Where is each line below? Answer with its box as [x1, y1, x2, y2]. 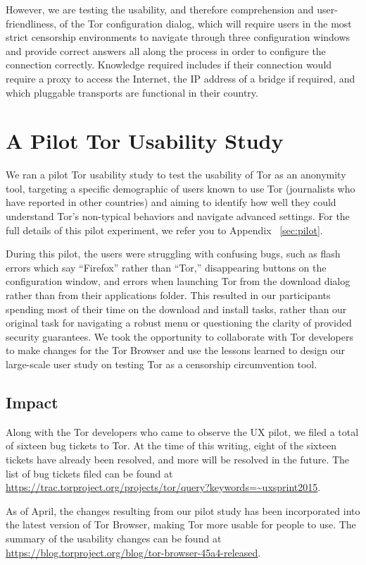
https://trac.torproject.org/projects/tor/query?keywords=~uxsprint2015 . [6, 480, 321, 494]
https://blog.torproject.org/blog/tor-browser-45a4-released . [6, 545, 261, 559]
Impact [6, 391, 58, 413]
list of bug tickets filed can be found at [6, 466, 173, 480]
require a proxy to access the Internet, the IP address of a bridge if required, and [6, 71, 355, 85]
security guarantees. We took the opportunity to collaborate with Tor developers [6, 329, 353, 344]
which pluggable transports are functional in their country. [6, 85, 258, 99]
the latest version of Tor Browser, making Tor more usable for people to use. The [6, 517, 356, 532]
